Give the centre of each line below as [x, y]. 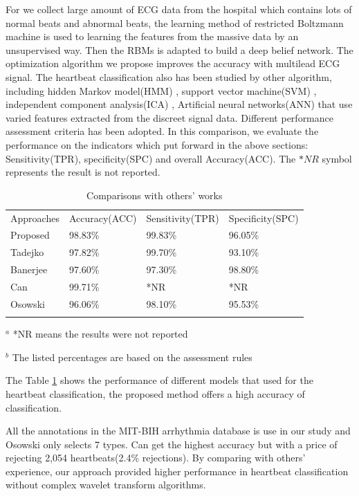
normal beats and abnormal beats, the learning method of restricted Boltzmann [175, 22]
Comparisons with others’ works [155, 195]
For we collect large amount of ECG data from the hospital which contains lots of [179, 9]
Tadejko [27, 252]
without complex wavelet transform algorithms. [106, 485]
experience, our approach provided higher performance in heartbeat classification [177, 471]
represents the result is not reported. [83, 172]
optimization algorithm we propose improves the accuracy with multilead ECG [173, 63]
